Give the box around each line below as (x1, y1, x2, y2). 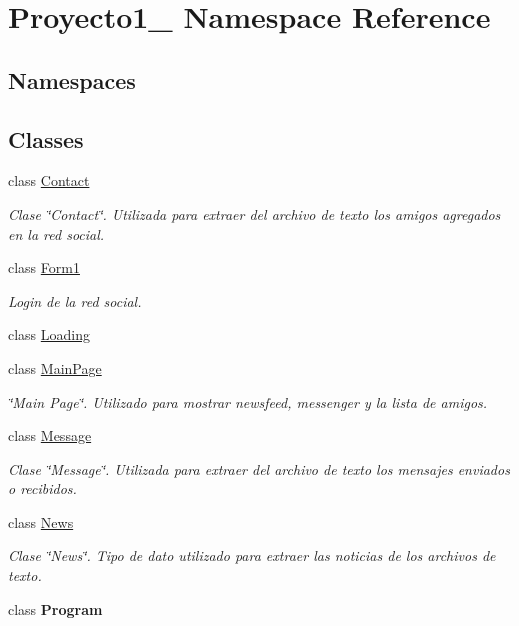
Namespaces (8, 64, 136, 95)
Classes (8, 123, 84, 154)
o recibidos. (8, 478, 77, 499)
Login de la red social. (8, 290, 142, 311)
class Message (8, 425, 92, 446)
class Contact (8, 170, 90, 191)
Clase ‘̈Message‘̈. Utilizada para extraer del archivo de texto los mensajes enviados (8, 458, 510, 479)
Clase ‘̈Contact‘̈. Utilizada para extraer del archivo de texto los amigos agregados (8, 203, 501, 224)
